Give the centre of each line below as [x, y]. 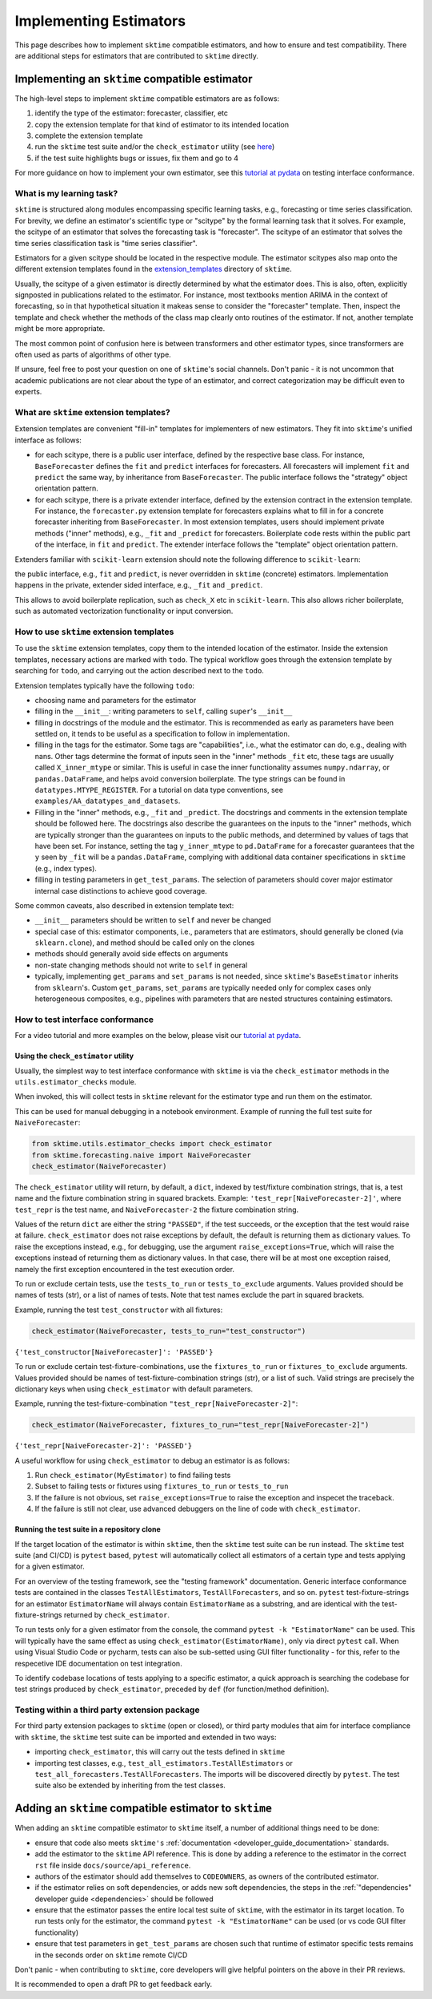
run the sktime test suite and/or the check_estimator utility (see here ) [155, 147]
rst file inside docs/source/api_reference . [113, 1865]
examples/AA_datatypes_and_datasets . [108, 801]
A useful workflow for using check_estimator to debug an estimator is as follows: [152, 1460]
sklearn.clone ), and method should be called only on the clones [145, 943]
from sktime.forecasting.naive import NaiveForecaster [141, 1155]
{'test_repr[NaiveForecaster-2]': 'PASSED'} [104, 1446]
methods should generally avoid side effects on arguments [132, 954]
